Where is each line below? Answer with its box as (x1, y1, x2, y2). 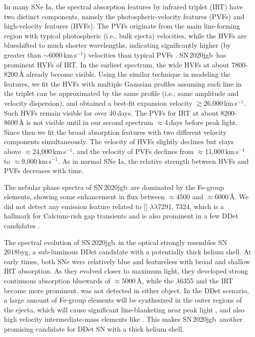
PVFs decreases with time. (4, 165, 84, 176)
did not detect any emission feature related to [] (4, 201, 148, 211)
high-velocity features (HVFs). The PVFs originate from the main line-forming (4, 21, 240, 31)
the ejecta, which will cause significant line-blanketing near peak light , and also (4, 304, 245, 314)
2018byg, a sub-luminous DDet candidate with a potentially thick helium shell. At (4, 246, 252, 257)
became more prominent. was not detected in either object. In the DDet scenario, (4, 285, 249, 295)
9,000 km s (21, 155, 52, 166)
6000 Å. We (214, 191, 249, 202)
